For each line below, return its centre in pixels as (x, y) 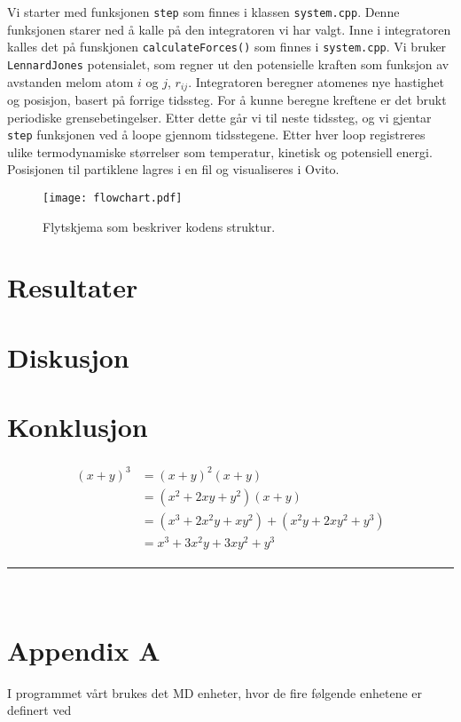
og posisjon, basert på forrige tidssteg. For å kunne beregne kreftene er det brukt (227, 100)
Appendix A (84, 650)
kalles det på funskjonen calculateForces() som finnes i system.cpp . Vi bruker (227, 47)
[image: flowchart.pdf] (113, 198)
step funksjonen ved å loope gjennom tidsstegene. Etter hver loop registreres (216, 135)
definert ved (39, 710)
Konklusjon (78, 427)
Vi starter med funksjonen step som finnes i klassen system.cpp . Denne (203, 12)
